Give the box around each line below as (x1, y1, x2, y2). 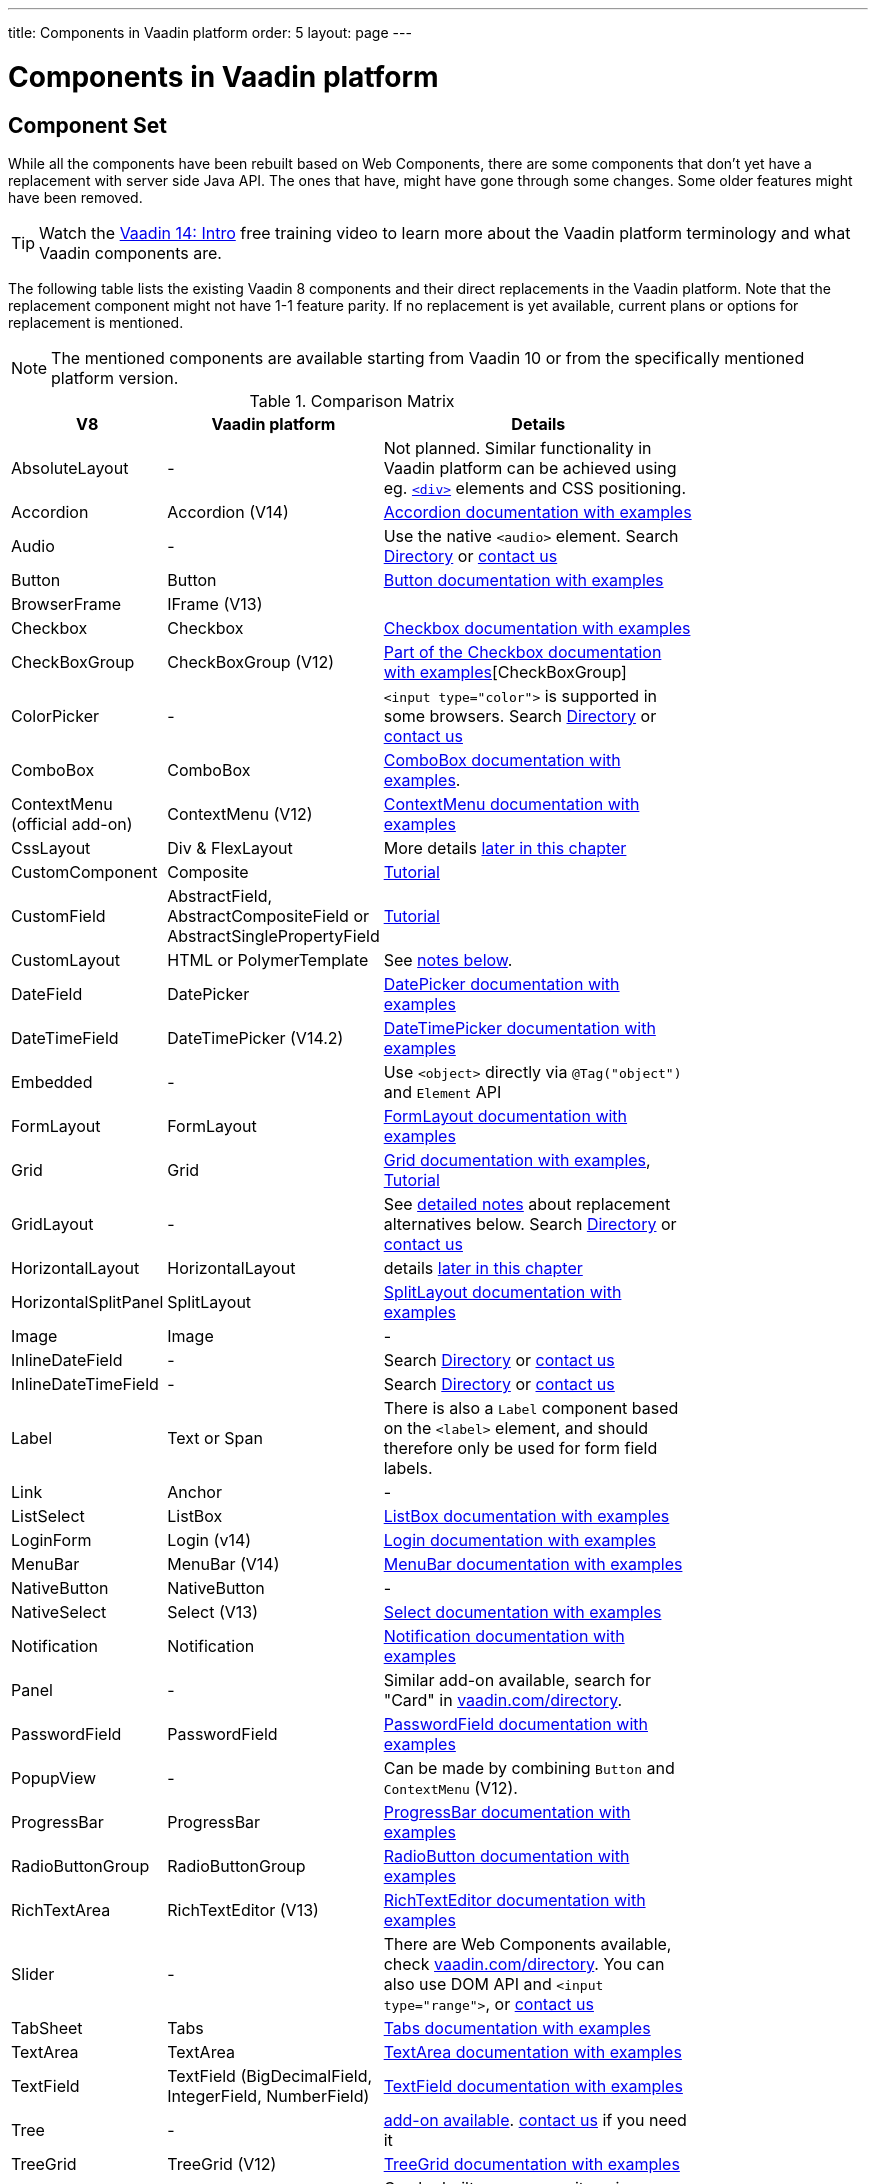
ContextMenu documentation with (383, 793, 640, 814)
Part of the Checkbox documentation (383, 641, 662, 662)
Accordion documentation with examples (383, 501, 692, 522)
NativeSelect (11, 1601, 107, 1622)
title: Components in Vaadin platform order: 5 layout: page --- (8, 24, 412, 41)
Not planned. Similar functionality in (383, 437, 652, 458)
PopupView (11, 1767, 97, 1788)
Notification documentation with (383, 1625, 625, 1646)
